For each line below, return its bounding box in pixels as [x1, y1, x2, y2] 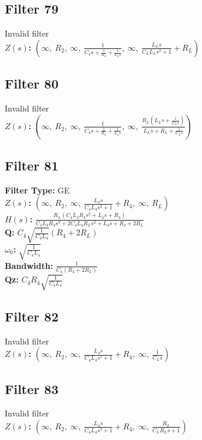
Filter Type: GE [5, 183, 70, 196]
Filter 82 [5, 307, 59, 325]
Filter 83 [5, 379, 59, 398]
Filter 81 [5, 156, 59, 174]
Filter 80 [5, 74, 59, 93]
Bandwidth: [5, 259, 53, 271]
